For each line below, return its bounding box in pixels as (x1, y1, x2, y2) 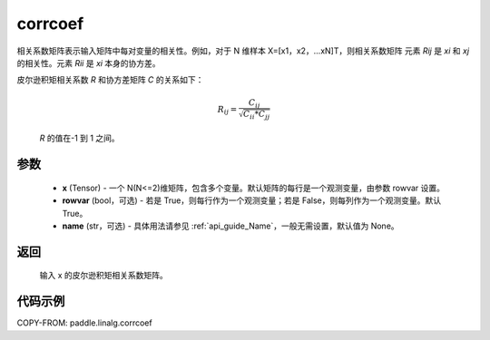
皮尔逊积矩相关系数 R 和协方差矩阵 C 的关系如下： (16, 74, 204, 85)
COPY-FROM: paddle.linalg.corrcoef (16, 317, 153, 328)
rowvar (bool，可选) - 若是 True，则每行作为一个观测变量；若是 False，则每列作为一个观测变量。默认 (62, 195, 442, 206)
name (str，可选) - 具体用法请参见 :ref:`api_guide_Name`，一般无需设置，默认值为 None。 (62, 220, 399, 231)
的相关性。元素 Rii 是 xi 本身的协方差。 (16, 57, 161, 68)
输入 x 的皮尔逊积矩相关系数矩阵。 (39, 270, 168, 281)
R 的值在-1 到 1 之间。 (39, 132, 120, 144)
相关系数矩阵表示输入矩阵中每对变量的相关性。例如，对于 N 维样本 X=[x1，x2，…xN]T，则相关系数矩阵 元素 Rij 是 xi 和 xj (16, 45, 470, 56)
